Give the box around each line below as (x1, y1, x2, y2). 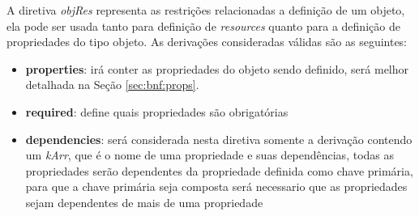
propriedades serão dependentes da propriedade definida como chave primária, (25, 162, 413, 179)
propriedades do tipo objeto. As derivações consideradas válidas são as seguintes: (6, 33, 408, 50)
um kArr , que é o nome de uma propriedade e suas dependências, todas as (25, 146, 395, 163)
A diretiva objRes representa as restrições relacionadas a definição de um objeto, (6, 2, 405, 18)
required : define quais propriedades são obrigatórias (25, 103, 289, 120)
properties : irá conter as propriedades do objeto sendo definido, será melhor (25, 60, 409, 77)
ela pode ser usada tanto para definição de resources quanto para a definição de (6, 17, 400, 34)
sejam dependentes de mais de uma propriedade (25, 193, 263, 210)
